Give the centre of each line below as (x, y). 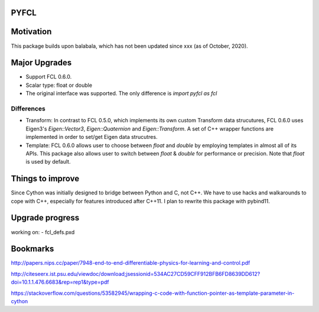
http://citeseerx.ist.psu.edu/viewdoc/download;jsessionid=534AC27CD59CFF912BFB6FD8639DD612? (136, 274)
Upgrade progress (45, 218)
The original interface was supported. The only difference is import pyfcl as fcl (121, 93)
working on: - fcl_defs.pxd (43, 232)
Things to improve (45, 179)
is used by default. (48, 162)
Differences (28, 108)
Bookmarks (32, 249)
